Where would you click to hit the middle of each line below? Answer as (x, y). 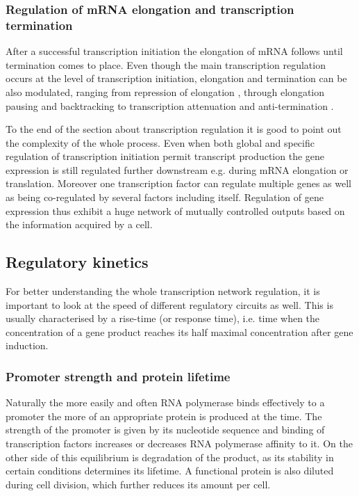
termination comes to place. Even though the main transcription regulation (166, 64)
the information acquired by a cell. (79, 224)
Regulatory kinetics (77, 262)
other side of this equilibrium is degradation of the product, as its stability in (170, 457)
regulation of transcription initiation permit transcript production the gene (165, 156)
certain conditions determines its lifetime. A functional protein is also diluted (170, 471)
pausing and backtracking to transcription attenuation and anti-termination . (170, 105)
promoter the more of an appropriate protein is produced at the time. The (164, 416)
